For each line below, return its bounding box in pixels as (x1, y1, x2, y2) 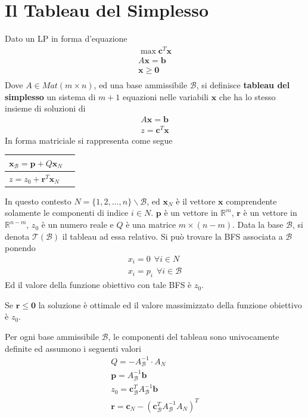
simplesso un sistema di (5, 90, 96, 103)
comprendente (226, 194, 277, 207)
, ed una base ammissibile (94, 78, 188, 91)
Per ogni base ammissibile (5, 330, 99, 342)
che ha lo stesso (219, 90, 276, 103)
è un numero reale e (41, 218, 114, 231)
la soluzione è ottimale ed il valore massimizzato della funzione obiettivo (38, 298, 302, 311)
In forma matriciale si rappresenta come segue (5, 134, 173, 146)
